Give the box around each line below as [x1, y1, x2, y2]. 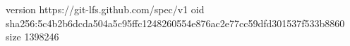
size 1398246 [6, 29, 59, 44]
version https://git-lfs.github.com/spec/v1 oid [6, 2, 205, 16]
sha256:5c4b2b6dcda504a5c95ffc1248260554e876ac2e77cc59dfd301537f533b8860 [6, 15, 345, 30]
